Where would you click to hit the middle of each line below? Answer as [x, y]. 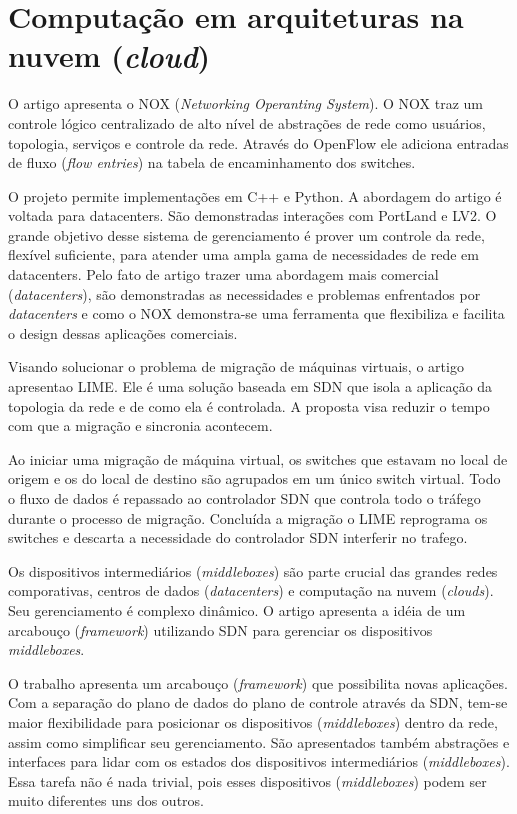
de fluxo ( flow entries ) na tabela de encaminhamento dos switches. [212, 162]
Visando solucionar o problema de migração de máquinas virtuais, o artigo [236, 366]
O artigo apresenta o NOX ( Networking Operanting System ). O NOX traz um [245, 103]
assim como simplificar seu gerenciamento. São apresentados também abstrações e [259, 741]
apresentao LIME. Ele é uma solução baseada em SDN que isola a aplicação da [250, 386]
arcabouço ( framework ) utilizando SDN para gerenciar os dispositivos [220, 629]
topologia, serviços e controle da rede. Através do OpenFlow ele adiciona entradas [258, 142]
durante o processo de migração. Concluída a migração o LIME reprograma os [248, 517]
